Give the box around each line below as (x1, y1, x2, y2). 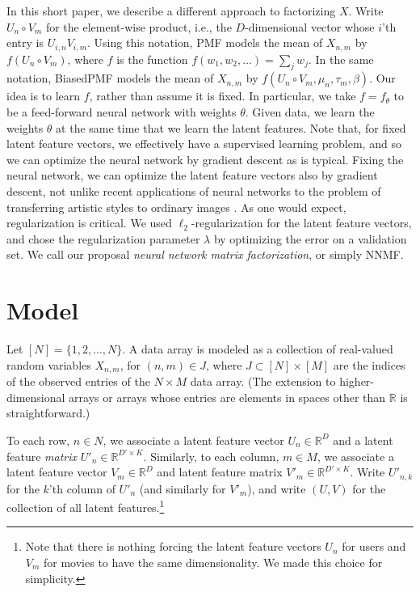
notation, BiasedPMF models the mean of (6, 70, 214, 87)
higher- (339, 373, 374, 390)
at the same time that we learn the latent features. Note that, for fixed (56, 119, 406, 136)
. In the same (308, 50, 374, 67)
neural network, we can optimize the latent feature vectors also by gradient (6, 167, 378, 184)
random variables (6, 356, 91, 373)
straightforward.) (6, 404, 90, 421)
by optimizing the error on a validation (213, 230, 407, 247)
